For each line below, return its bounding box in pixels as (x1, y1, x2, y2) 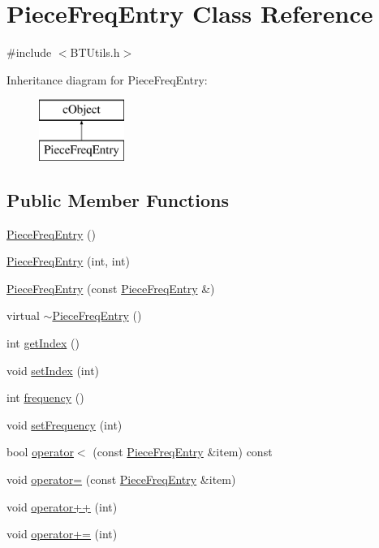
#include (6, 44, 52, 61)
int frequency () (6, 389, 84, 406)
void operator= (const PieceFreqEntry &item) (6, 471, 236, 488)
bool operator (6, 443, 74, 460)
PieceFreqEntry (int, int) (6, 252, 130, 270)
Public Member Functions (6, 187, 229, 212)
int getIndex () (6, 334, 80, 352)
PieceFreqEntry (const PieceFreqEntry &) (6, 279, 215, 296)
